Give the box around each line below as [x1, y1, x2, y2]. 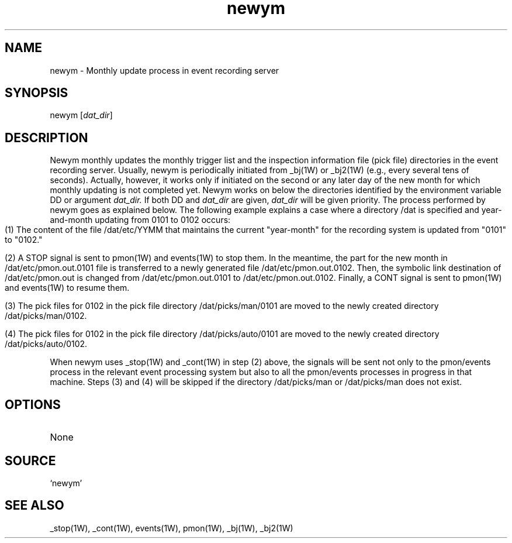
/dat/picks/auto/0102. [5, 339, 88, 349]
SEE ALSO [5, 498, 64, 513]
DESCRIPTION [5, 130, 88, 145]
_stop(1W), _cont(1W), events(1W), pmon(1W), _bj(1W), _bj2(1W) [50, 523, 293, 533]
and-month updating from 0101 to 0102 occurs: [50, 215, 231, 225]
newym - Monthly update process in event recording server [50, 65, 279, 75]
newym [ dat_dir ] [50, 110, 113, 121]
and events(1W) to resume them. [5, 283, 130, 293]
